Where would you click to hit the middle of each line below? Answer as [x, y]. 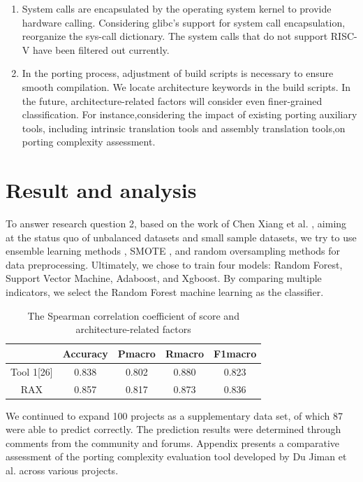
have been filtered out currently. [101, 49]
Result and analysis [101, 190]
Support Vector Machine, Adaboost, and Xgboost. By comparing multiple [164, 278]
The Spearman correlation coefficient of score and [133, 315]
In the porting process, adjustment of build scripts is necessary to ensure [178, 73]
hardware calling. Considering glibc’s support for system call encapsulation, [184, 22]
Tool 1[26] [32, 371]
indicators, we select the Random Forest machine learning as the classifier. [165, 292]
